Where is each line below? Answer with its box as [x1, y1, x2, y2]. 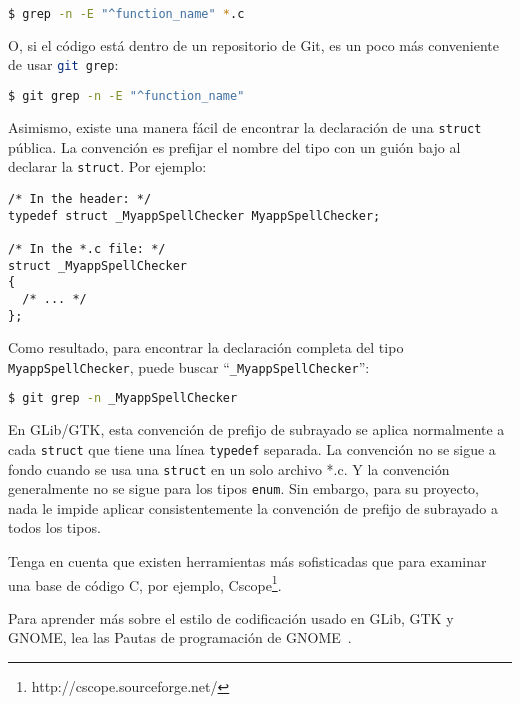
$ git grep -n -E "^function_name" [8, 89, 245, 104]
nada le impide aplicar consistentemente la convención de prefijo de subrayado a [8, 497, 498, 518]
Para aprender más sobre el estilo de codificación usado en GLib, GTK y [8, 607, 454, 628]
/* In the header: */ [8, 191, 152, 206]
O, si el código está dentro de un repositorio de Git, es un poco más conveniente [8, 34, 499, 55]
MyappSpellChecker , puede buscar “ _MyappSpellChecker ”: [8, 356, 370, 377]
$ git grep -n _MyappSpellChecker [8, 391, 238, 406]
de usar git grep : [8, 54, 119, 75]
